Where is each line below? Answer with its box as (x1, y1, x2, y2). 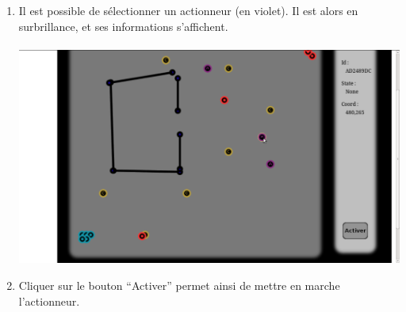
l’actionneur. (18, 292, 80, 309)
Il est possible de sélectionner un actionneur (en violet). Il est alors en (18, 2, 358, 18)
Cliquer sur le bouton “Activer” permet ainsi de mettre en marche (18, 277, 340, 294)
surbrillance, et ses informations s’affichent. (18, 17, 228, 34)
